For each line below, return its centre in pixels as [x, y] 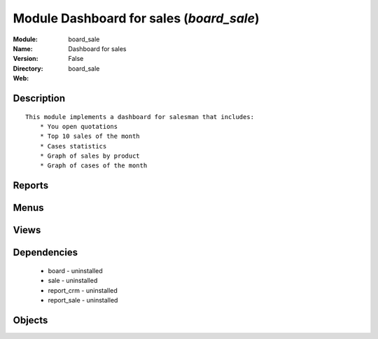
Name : [23, 48]
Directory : [28, 68]
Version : [26, 59]
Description [39, 98]
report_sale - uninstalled [83, 300]
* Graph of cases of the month [93, 166]
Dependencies [45, 252]
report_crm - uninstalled [83, 290]
